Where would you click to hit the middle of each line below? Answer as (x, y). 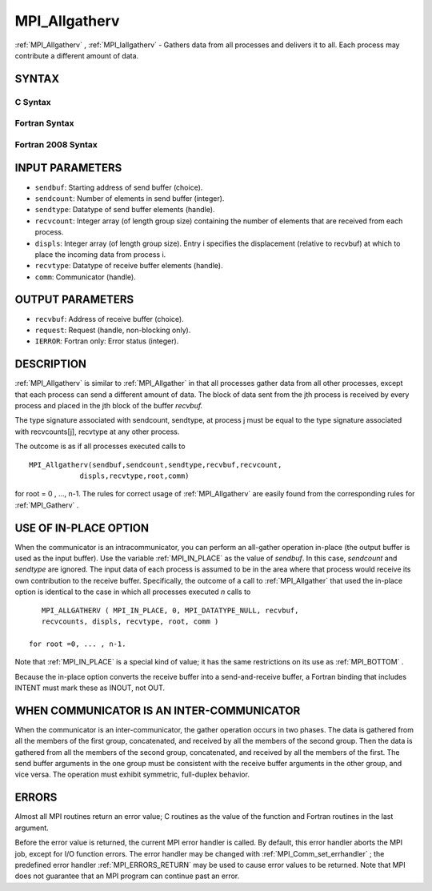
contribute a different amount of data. (77, 55)
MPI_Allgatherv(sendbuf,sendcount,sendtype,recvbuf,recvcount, (156, 465)
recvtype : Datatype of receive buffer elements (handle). (129, 266)
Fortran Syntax (44, 123)
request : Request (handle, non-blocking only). (113, 330)
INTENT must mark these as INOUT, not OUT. (90, 688)
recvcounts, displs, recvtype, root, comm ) (130, 622)
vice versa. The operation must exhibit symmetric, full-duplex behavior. (132, 775)
